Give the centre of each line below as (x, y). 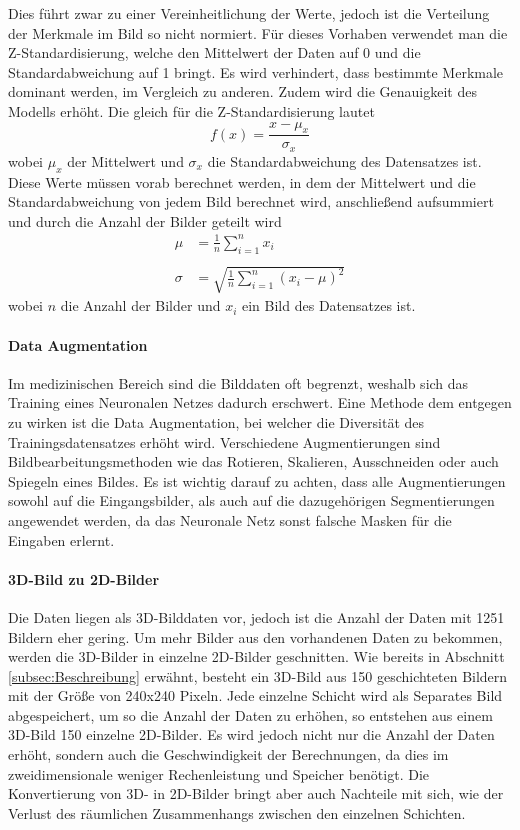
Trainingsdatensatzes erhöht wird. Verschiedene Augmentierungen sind (224, 441)
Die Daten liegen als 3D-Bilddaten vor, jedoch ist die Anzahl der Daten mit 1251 (256, 616)
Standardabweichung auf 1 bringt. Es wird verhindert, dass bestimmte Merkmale (256, 71)
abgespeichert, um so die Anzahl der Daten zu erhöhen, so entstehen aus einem (250, 714)
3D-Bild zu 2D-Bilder (84, 578)
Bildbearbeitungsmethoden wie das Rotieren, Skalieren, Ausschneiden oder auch (253, 461)
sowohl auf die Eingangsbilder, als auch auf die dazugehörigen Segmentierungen (251, 500)
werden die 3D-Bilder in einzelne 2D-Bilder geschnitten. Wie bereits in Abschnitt (256, 656)
